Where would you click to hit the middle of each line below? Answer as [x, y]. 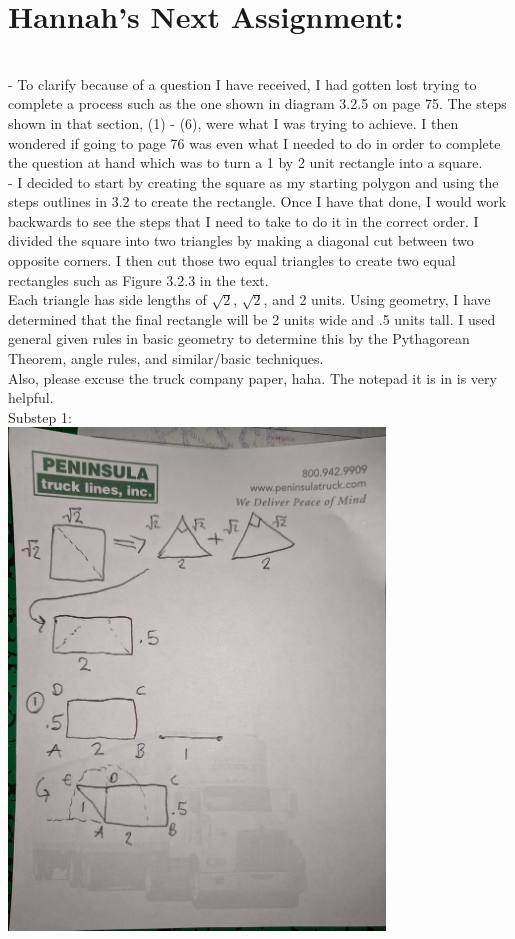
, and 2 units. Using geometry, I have [377, 299]
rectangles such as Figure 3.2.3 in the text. [138, 279]
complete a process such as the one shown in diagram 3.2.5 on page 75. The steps [257, 103]
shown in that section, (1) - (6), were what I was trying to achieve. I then [233, 122]
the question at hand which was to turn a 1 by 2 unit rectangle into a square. [245, 162]
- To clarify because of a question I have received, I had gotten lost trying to [242, 83]
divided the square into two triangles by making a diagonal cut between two [241, 240]
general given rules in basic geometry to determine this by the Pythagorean [239, 338]
